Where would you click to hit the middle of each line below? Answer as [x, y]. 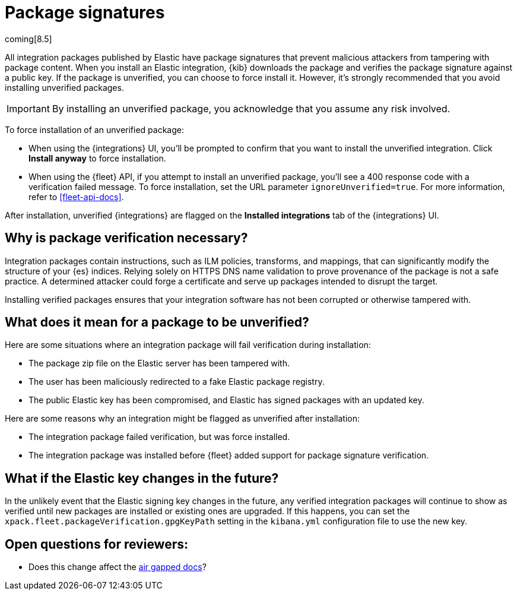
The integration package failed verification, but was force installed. [159, 437]
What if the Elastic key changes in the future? [142, 478]
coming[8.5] [28, 39]
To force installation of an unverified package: [94, 129]
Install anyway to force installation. [97, 158]
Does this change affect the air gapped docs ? [118, 567]
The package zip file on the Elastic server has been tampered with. [159, 363]
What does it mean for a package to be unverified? [157, 322]
